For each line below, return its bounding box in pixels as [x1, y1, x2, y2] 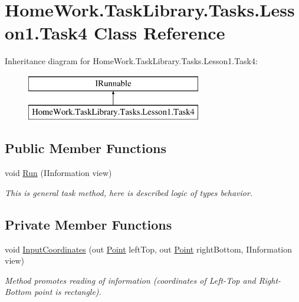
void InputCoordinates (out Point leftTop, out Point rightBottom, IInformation [5, 243, 293, 255]
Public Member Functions [5, 139, 166, 157]
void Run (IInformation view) [5, 167, 112, 179]
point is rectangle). [34, 286, 101, 298]
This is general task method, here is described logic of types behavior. [5, 186, 253, 198]
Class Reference [93, 21, 225, 45]
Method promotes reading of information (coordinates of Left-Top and [5, 274, 256, 286]
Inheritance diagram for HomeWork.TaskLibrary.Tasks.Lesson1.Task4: [5, 55, 258, 67]
